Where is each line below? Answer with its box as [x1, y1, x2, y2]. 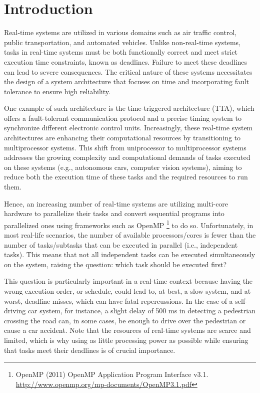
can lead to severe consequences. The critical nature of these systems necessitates [4, 66, 252, 77]
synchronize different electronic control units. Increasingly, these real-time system [4, 122, 253, 133]
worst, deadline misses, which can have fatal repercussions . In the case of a [4, 295, 233, 306]
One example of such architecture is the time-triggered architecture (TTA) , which [4, 103, 254, 113]
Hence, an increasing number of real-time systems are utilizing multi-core [4, 198, 228, 209]
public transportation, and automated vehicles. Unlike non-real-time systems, [4, 37, 241, 47]
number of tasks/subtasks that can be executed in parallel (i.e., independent [4, 239, 238, 250]
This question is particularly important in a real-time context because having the [4, 276, 253, 286]
